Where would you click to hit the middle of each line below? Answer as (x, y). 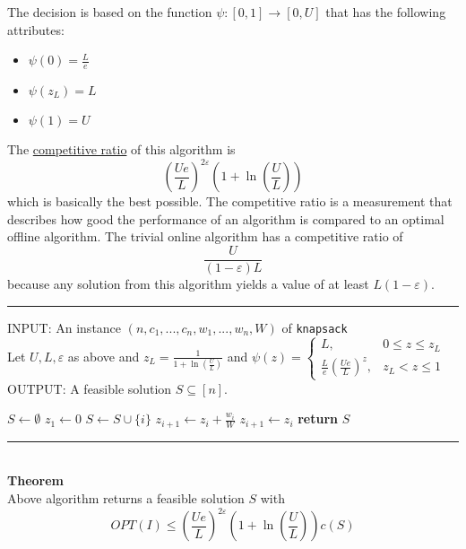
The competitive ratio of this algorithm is (121, 149)
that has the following (386, 12)
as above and (104, 356)
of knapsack (315, 327)
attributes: (36, 29)
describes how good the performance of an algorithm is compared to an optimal (226, 218)
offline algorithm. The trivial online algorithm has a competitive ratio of (205, 236)
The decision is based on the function (110, 12)
